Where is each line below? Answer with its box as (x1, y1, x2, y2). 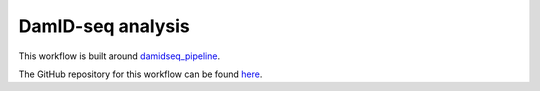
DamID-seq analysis (18, 15, 190, 37)
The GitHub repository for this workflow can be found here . (18, 68, 263, 80)
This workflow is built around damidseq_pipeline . (18, 50, 220, 62)
